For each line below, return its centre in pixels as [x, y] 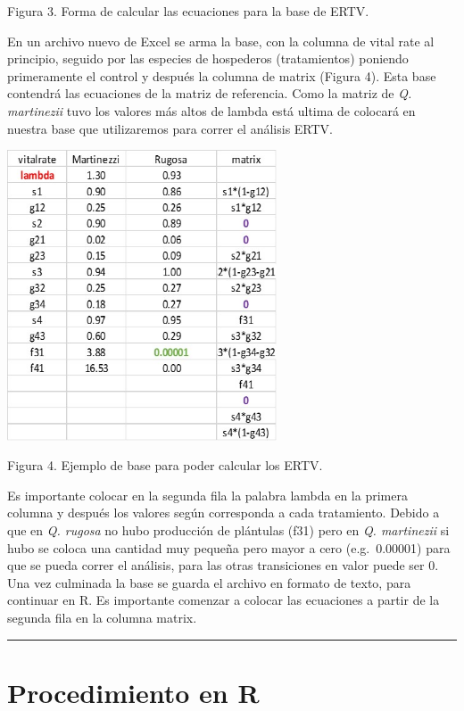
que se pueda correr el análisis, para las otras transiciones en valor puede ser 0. [223, 565]
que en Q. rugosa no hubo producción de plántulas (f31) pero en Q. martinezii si [228, 530]
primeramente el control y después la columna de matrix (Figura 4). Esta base [222, 75]
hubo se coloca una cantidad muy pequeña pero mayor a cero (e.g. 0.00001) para [229, 547]
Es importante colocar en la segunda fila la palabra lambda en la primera [207, 495]
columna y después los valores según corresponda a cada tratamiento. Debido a [224, 513]
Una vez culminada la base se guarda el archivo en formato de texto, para [209, 582]
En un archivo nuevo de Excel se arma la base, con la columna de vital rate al [221, 41]
